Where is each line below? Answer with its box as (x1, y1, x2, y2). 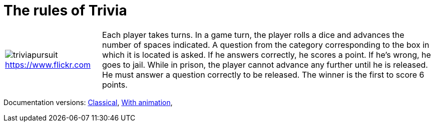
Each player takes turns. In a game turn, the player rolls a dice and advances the (102, 29, 404, 40)
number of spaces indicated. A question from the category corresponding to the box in (102, 39, 429, 50)
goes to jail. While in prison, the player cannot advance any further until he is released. (102, 59, 428, 70)
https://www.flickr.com (5, 59, 91, 70)
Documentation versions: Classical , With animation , (4, 98, 173, 107)
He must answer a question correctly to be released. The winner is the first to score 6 (102, 69, 424, 80)
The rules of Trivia (4, 2, 127, 19)
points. (102, 79, 128, 90)
